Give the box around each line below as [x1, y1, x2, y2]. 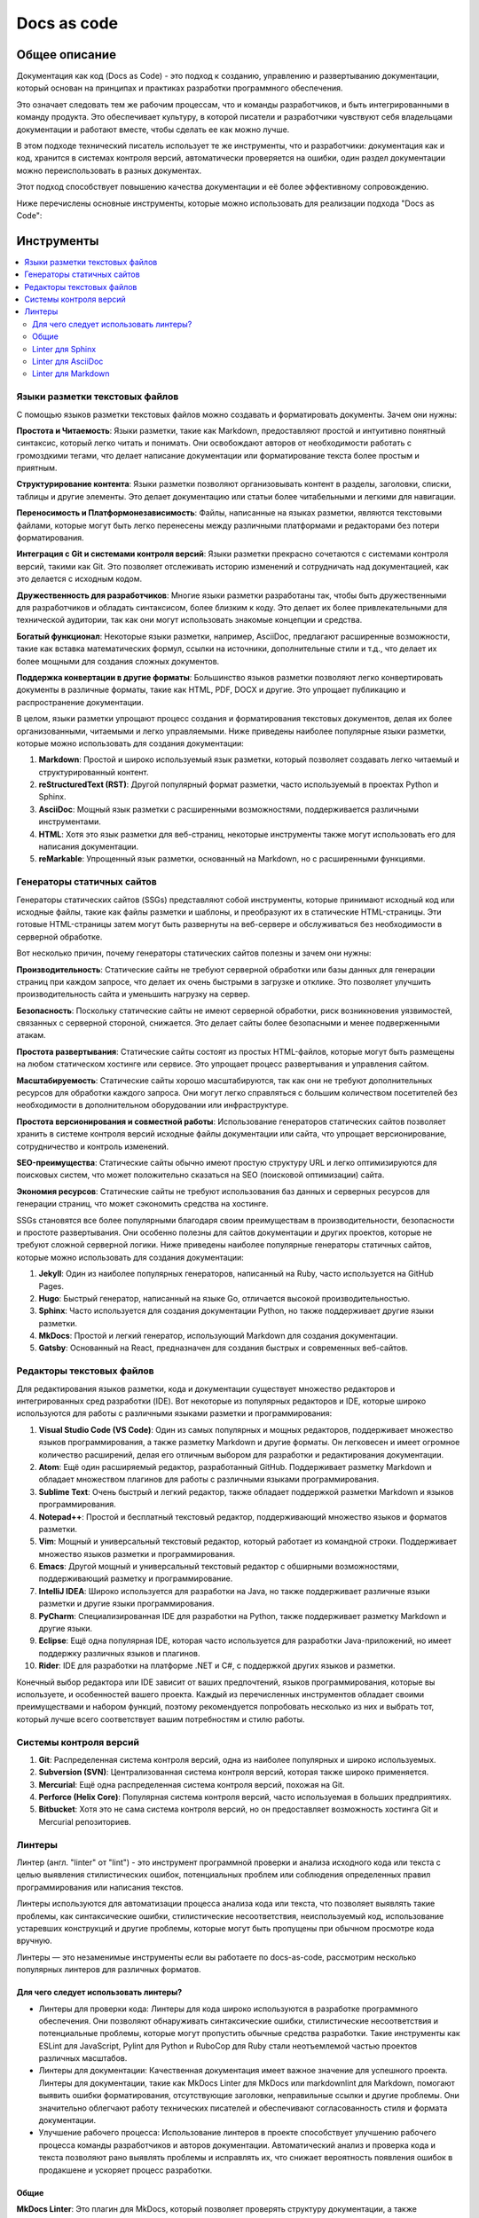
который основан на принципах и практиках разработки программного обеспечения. [16, 83, 343, 93]
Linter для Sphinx [32, 343, 97, 354]
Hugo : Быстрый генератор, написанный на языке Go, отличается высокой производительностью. [38, 1293, 411, 1303]
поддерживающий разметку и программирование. [38, 1573, 233, 1584]
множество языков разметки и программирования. [38, 1548, 235, 1559]
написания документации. [38, 841, 139, 852]
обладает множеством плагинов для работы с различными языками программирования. [38, 1474, 380, 1485]
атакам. [16, 1030, 46, 1041]
